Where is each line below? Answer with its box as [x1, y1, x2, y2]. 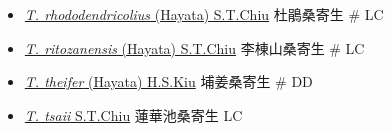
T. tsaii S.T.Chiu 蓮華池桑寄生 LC [24, 104, 243, 125]
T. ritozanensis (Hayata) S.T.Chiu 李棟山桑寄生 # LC [24, 37, 365, 58]
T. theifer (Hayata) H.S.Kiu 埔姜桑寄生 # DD [24, 71, 313, 92]
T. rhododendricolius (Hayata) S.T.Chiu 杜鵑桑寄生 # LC [24, 4, 384, 24]
